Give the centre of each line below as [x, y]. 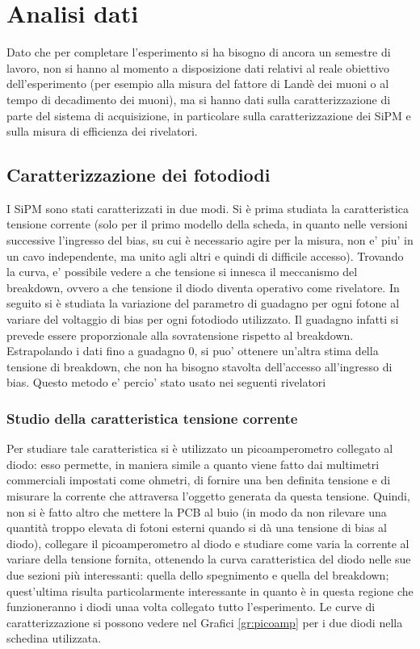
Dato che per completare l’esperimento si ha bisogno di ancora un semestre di [199, 52]
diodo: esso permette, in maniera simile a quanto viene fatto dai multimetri [193, 464]
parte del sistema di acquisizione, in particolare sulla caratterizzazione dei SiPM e [209, 115]
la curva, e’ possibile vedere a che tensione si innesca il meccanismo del [182, 272]
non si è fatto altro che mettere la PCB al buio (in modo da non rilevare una [197, 511]
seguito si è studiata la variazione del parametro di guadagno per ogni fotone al [203, 303]
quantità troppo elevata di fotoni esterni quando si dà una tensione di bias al [197, 528]
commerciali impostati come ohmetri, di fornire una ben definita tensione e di [199, 480]
